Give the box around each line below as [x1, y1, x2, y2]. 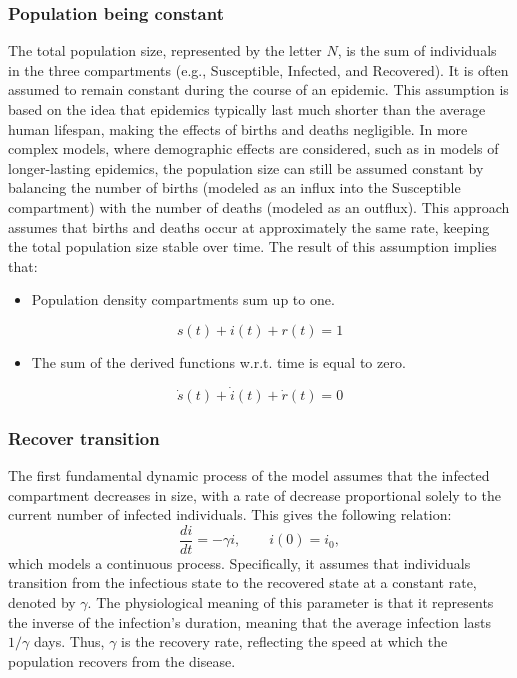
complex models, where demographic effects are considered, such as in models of [8, 138, 499, 159]
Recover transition [8, 425, 160, 450]
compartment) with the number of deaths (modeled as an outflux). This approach [8, 196, 510, 217]
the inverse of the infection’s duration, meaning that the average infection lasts [8, 611, 492, 632]
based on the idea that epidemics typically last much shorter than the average [8, 99, 486, 119]
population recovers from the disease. [8, 650, 236, 671]
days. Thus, [33, 631, 105, 652]
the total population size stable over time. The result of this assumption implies [8, 236, 497, 257]
